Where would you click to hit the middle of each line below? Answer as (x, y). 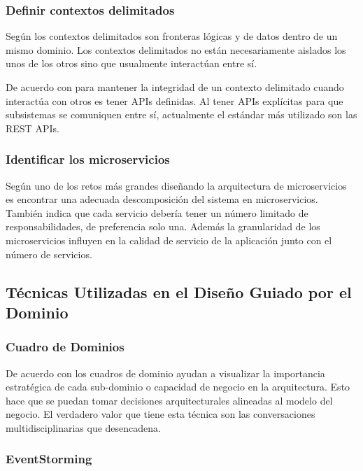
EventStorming (49, 459)
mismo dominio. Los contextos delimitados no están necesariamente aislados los (176, 49)
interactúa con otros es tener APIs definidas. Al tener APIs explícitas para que (175, 100)
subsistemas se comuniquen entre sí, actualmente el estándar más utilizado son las (181, 114)
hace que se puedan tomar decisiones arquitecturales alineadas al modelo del (169, 400)
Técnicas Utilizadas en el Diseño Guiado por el (179, 291)
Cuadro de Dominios (65, 347)
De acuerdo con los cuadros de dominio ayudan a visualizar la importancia (165, 373)
